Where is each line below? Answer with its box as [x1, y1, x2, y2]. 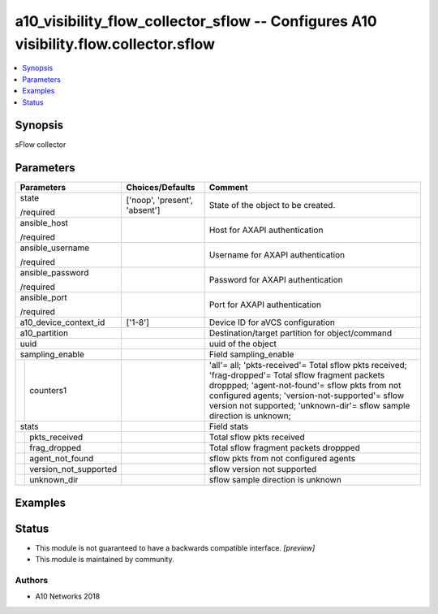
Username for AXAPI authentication [208, 249, 345, 261]
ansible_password [19, 267, 89, 279]
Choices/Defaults [126, 182, 195, 193]
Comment [208, 182, 248, 193]
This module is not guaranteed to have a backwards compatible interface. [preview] [35, 543, 316, 552]
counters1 [29, 385, 67, 396]
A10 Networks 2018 [35, 591, 101, 601]
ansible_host [19, 218, 69, 229]
